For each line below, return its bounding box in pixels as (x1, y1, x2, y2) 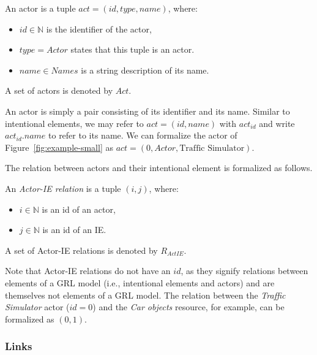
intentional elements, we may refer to (5, 116, 144, 129)
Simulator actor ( (5, 300, 70, 313)
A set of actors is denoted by (5, 84, 113, 97)
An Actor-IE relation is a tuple (5, 181, 121, 194)
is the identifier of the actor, (46, 22, 152, 35)
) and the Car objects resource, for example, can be (92, 300, 285, 313)
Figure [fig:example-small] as (5, 140, 113, 153)
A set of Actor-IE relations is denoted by (5, 243, 158, 256)
